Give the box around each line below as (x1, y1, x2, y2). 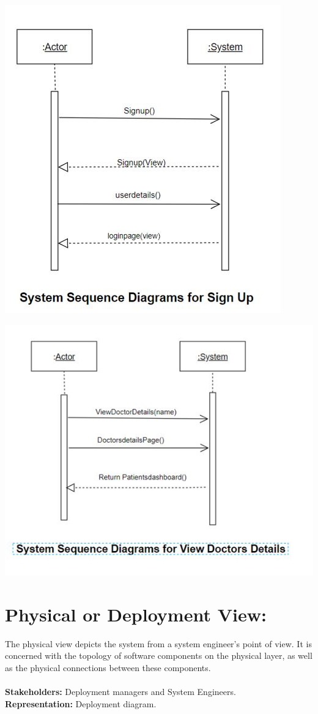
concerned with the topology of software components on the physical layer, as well (5, 649, 312, 662)
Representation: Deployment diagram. (5, 697, 157, 710)
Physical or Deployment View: (5, 601, 267, 626)
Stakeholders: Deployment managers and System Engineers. (5, 685, 236, 697)
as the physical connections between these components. (5, 661, 211, 674)
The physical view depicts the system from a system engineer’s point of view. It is (5, 637, 312, 650)
